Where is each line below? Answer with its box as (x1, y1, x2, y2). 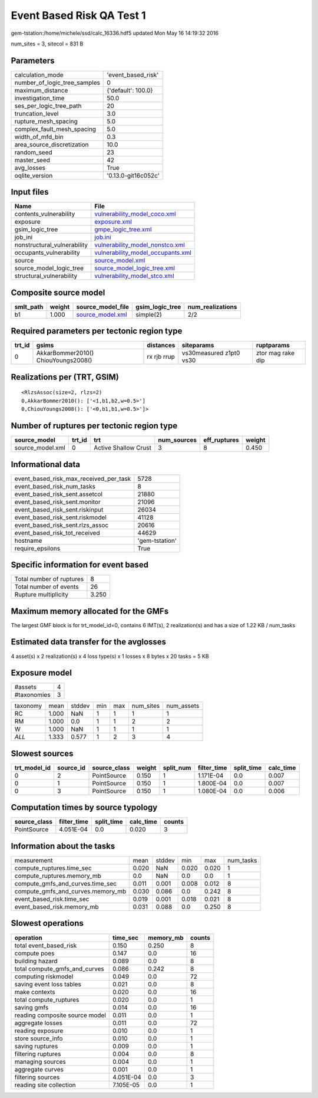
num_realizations (187, 303, 237, 311)
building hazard (14, 956, 58, 965)
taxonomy (14, 702, 42, 710)
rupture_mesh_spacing (14, 117, 78, 125)
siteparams (181, 341, 214, 349)
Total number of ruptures (14, 575, 84, 584)
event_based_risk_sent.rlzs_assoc (14, 521, 109, 529)
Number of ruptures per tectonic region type (11, 421, 178, 431)
